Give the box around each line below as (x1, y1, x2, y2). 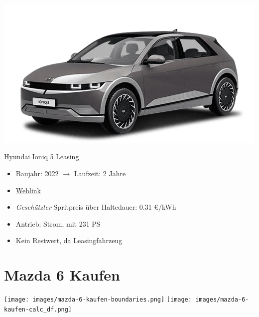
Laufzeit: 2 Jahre (74, 168, 126, 178)
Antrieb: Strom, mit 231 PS (15, 218, 101, 229)
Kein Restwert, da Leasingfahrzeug (15, 235, 123, 246)
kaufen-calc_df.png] (4, 306, 72, 313)
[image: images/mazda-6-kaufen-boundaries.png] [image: (4, 296, 192, 304)
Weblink (15, 185, 41, 195)
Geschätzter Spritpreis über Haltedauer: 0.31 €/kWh (15, 202, 176, 212)
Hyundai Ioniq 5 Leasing (4, 151, 79, 162)
